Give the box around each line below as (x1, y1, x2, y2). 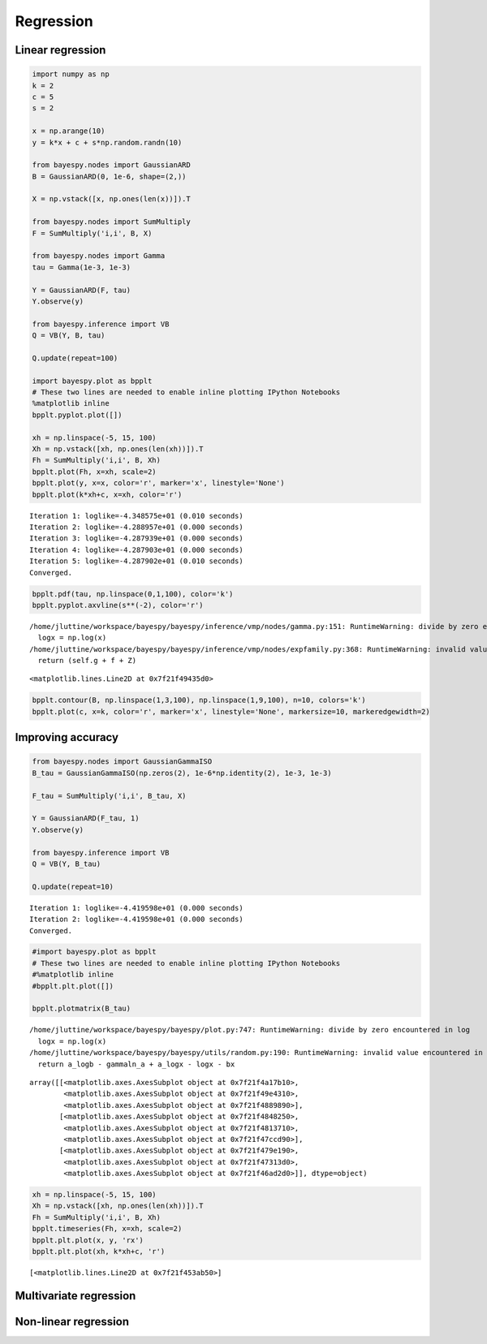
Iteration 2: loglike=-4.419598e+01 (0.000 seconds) (29, 915, 243, 924)
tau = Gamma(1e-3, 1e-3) (32, 262, 131, 272)
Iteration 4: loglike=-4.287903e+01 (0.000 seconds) (29, 545, 243, 554)
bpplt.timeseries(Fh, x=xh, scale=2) (32, 1224, 183, 1234)
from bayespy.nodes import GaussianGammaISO (32, 757, 213, 766)
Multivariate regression (15, 1289, 136, 1303)
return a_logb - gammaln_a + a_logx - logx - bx (37, 1059, 235, 1069)
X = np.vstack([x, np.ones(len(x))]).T (32, 195, 191, 204)
